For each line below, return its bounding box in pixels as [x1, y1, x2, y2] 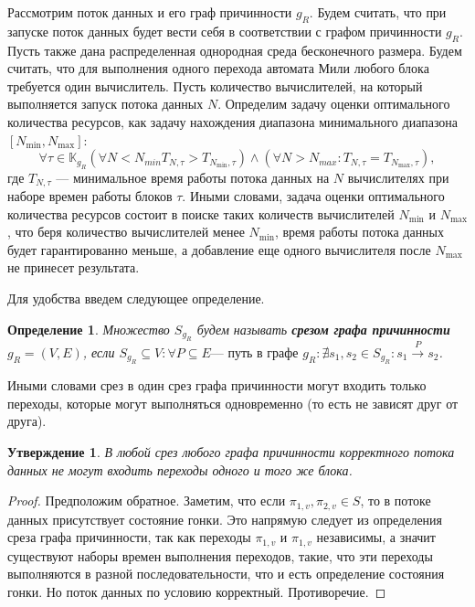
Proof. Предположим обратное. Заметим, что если [7, 491, 286, 510]
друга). [7, 411, 47, 431]
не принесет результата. [7, 258, 140, 277]
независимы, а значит [316, 527, 436, 547]
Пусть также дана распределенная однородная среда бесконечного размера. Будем [7, 40, 462, 59]
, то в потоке [360, 491, 431, 510]
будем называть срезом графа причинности [196, 319, 450, 338]
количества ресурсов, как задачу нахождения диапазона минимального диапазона [7, 112, 459, 131]
